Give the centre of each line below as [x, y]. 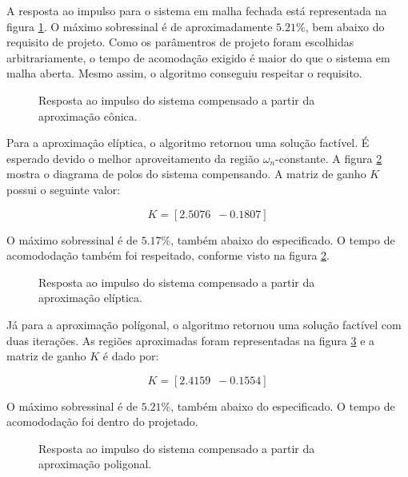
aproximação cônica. [88, 115]
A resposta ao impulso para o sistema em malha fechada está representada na [197, 10]
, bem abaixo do [345, 26]
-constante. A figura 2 [329, 158]
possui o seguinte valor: [64, 189]
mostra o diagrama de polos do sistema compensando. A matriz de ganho [186, 174]
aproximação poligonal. [95, 464]
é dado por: [131, 356]
